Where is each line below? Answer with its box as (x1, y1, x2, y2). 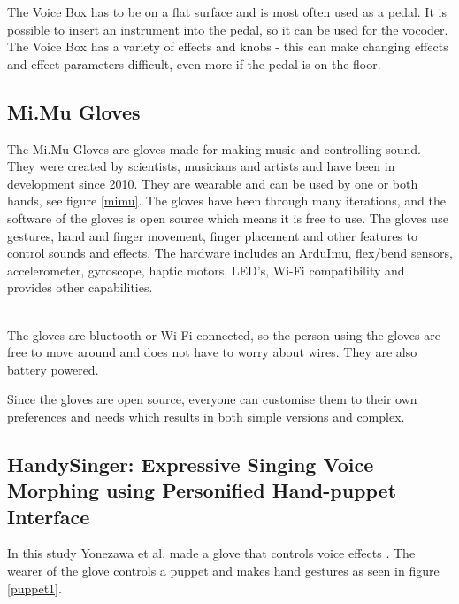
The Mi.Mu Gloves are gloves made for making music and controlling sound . (7, 139, 421, 158)
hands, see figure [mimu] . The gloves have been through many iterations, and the (7, 191, 446, 210)
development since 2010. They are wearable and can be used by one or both (7, 174, 418, 192)
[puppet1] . (7, 578, 62, 597)
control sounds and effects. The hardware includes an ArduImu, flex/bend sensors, (7, 244, 453, 262)
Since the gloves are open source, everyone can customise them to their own (7, 390, 417, 408)
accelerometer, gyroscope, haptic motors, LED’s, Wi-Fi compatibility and (7, 260, 405, 279)
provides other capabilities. (7, 278, 153, 297)
